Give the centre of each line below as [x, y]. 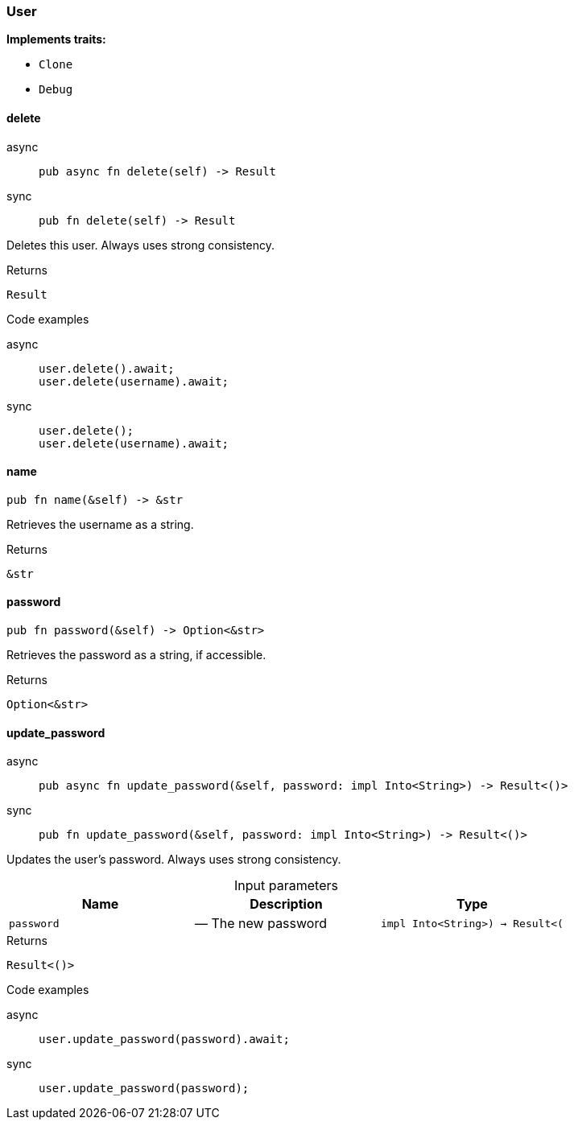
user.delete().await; [107, 368]
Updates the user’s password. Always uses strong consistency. [174, 860]
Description [286, 904]
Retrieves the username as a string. [100, 524]
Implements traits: [56, 39]
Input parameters [286, 886]
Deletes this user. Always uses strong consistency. [140, 245]
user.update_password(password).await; [164, 1039]
